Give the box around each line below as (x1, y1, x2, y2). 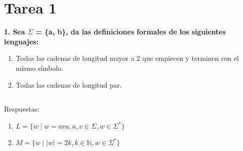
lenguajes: (4, 36, 39, 46)
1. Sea (4, 26, 25, 37)
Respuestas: (4, 104, 40, 114)
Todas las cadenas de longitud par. (15, 79, 122, 90)
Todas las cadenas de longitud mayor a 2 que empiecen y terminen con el (15, 53, 239, 63)
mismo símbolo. (15, 62, 63, 73)
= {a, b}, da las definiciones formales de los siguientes (35, 26, 226, 37)
